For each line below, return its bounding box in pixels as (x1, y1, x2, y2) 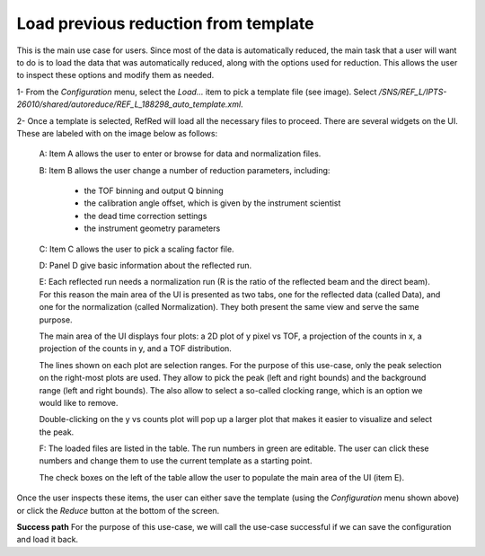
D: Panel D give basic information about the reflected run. (39, 260, 252, 271)
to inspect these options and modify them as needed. (16, 70, 215, 81)
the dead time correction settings (84, 210, 207, 221)
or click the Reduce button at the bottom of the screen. (16, 505, 220, 516)
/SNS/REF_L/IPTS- (378, 86, 447, 97)
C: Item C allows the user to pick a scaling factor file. (39, 243, 234, 254)
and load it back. (16, 534, 79, 545)
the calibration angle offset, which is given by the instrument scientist (84, 198, 341, 208)
